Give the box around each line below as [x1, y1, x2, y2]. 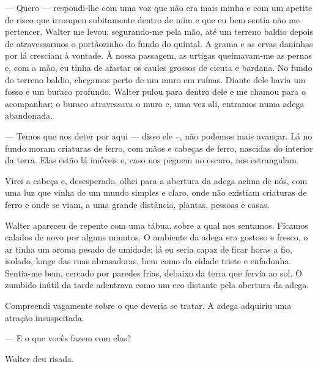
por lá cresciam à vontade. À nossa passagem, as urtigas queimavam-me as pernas [5, 49, 312, 62]
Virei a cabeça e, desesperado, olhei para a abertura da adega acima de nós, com [5, 174, 308, 187]
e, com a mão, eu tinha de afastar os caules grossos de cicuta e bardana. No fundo [5, 61, 312, 73]
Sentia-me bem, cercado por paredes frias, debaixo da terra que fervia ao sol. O [5, 266, 302, 279]
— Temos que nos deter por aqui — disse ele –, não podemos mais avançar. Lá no [5, 129, 312, 142]
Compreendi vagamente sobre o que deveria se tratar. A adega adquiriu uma [5, 299, 292, 312]
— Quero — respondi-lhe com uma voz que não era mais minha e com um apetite [5, 1, 312, 13]
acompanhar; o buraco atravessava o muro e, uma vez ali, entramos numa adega [5, 97, 305, 109]
